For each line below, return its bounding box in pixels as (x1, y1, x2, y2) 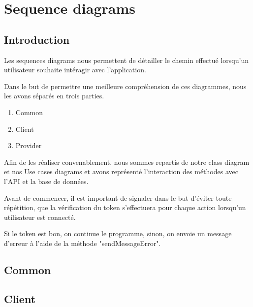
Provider (15, 140, 42, 151)
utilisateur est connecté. (4, 212, 76, 222)
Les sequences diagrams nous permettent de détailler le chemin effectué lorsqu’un (4, 55, 249, 65)
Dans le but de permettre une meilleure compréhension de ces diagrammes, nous (4, 81, 247, 91)
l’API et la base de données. (4, 176, 89, 186)
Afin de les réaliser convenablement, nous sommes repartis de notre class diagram (4, 156, 250, 167)
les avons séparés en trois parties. (4, 91, 104, 101)
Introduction (4, 31, 70, 47)
